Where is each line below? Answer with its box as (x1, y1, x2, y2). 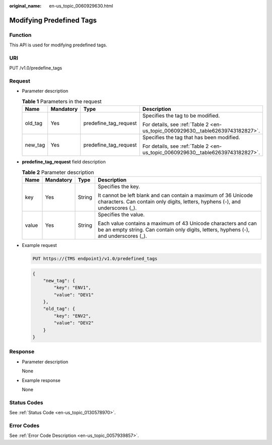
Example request (22, 242, 57, 248)
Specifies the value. (98, 211, 145, 218)
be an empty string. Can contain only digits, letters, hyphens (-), (98, 226, 250, 233)
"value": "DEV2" (53, 320, 94, 326)
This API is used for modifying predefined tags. (9, 42, 108, 48)
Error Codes (9, 422, 40, 429)
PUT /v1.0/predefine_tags (9, 65, 62, 71)
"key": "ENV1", (53, 285, 92, 291)
